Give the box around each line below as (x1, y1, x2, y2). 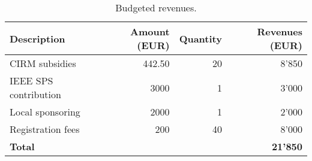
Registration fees (10, 122, 80, 136)
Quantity (179, 31, 222, 45)
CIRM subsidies (10, 56, 76, 70)
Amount (130, 25, 170, 38)
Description (10, 31, 65, 45)
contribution (10, 87, 61, 101)
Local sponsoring (10, 105, 80, 119)
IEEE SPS (10, 74, 53, 87)
